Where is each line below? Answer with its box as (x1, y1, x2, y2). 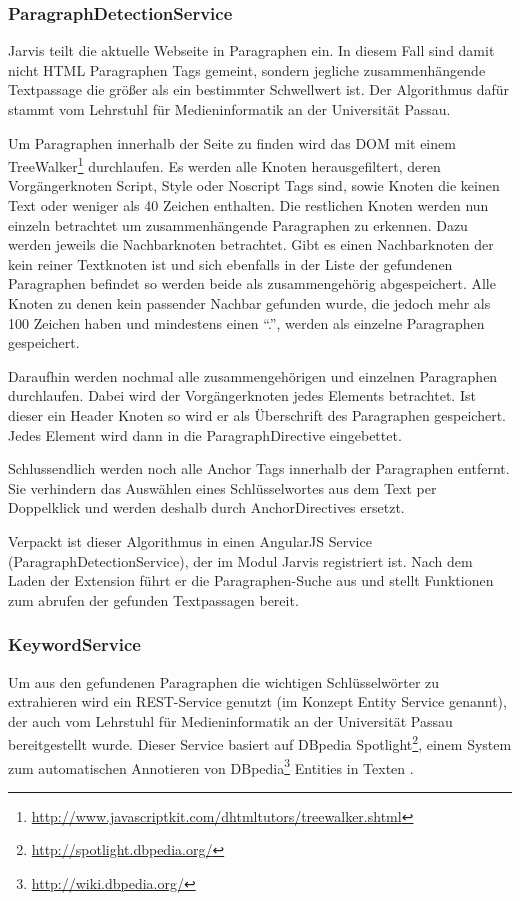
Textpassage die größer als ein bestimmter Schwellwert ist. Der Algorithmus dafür (8, 79, 510, 100)
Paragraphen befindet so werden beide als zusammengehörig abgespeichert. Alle (8, 273, 496, 294)
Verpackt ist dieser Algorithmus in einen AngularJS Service (8, 530, 372, 551)
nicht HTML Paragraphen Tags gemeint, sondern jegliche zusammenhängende (8, 59, 486, 80)
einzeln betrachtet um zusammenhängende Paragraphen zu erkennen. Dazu (8, 214, 468, 235)
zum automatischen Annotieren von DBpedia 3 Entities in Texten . (8, 754, 414, 778)
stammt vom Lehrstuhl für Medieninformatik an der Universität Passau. (8, 99, 451, 119)
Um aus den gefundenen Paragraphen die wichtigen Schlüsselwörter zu (8, 671, 440, 692)
